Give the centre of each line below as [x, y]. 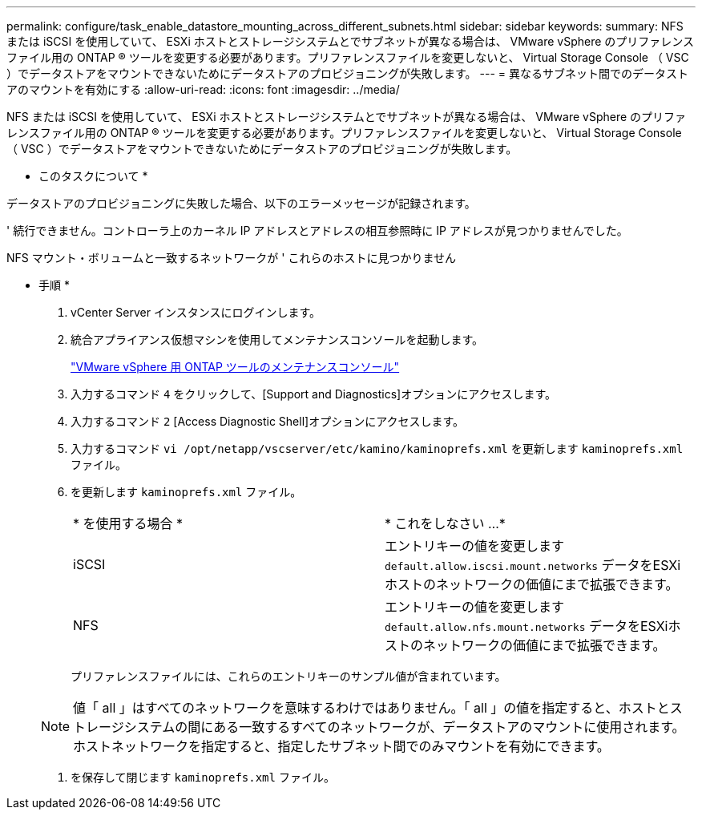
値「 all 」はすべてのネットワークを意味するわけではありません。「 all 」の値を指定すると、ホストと [371, 708]
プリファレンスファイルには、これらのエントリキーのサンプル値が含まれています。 [288, 676]
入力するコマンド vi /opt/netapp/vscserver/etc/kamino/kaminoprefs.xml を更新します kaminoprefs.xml [377, 448]
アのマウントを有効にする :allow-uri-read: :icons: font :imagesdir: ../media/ [203, 89]
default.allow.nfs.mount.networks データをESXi [526, 626]
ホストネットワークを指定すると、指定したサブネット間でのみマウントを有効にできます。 [341, 746]
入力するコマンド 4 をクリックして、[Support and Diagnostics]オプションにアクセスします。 [314, 394]
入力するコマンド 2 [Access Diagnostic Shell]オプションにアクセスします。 [268, 421]
